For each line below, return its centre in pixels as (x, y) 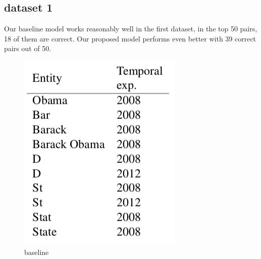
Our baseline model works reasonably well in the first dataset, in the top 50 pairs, (131, 29)
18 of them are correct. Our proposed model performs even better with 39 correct (130, 38)
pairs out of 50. (28, 48)
